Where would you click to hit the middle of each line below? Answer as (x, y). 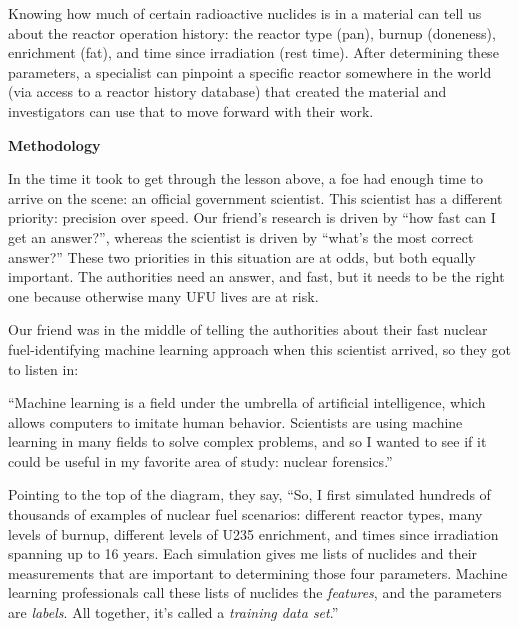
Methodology (54, 144)
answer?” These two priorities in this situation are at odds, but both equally (242, 256)
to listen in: (43, 368)
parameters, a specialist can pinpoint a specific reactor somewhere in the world (250, 71)
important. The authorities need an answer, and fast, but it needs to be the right (256, 276)
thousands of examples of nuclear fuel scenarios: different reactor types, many (245, 514)
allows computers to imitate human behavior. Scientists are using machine (235, 421)
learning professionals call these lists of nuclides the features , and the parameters (255, 592)
